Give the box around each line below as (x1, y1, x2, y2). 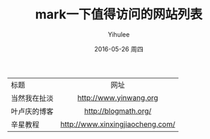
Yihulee (107, 30, 130, 39)
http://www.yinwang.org (77, 92, 158, 102)
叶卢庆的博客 (11, 107, 54, 116)
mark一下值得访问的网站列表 (35, 6, 203, 23)
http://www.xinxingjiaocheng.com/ (60, 119, 175, 129)
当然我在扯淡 (11, 93, 54, 103)
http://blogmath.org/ (83, 106, 152, 116)
